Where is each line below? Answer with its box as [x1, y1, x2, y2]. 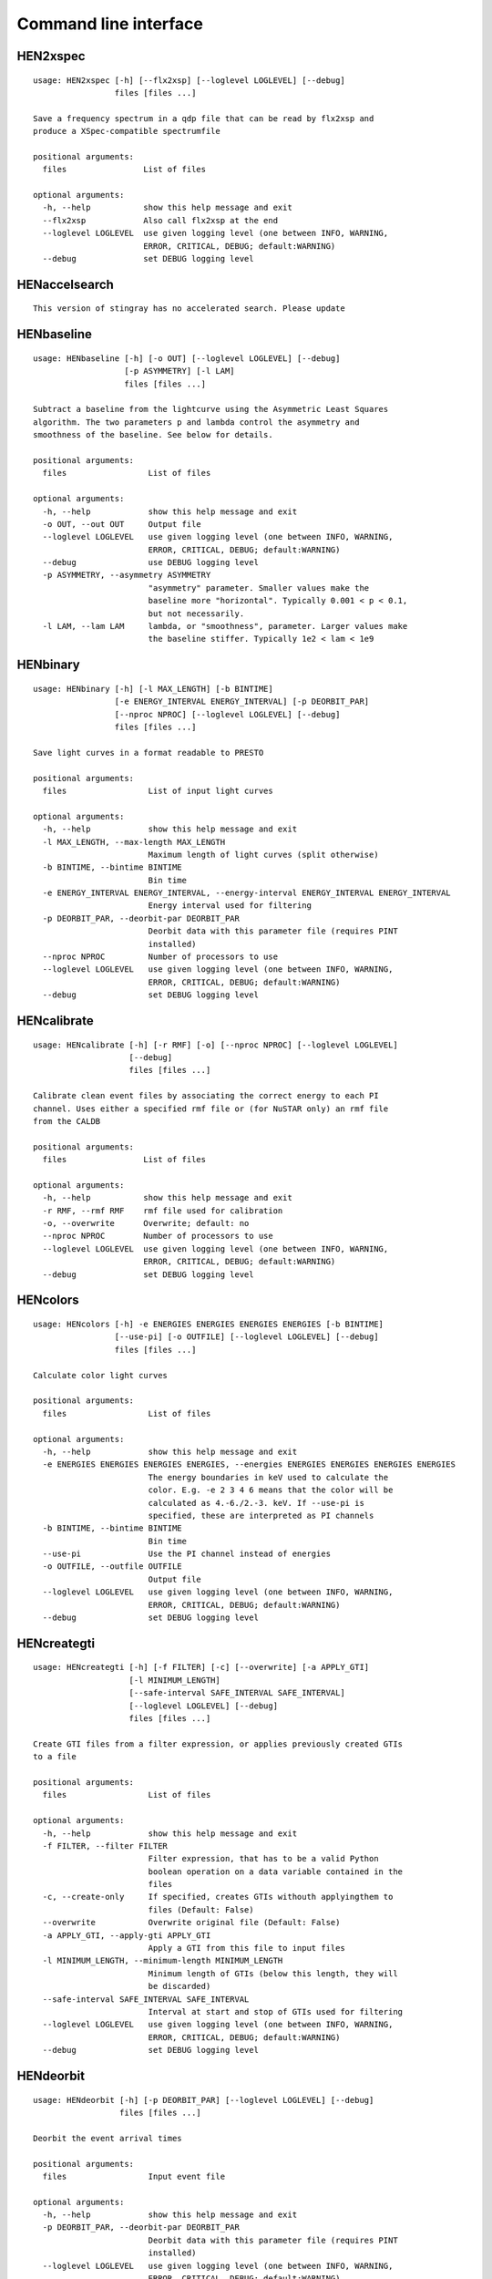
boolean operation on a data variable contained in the [148, 1866, 404, 1877]
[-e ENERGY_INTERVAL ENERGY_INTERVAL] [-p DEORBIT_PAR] [114, 696, 370, 706]
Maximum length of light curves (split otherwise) [148, 849, 379, 860]
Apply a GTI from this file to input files [148, 1943, 345, 1954]
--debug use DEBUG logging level [42, 557, 260, 568]
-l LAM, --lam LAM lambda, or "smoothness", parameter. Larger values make [42, 621, 408, 632]
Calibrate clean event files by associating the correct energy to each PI [33, 1090, 379, 1101]
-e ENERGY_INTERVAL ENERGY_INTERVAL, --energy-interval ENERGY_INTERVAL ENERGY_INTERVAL [42, 888, 451, 898]
